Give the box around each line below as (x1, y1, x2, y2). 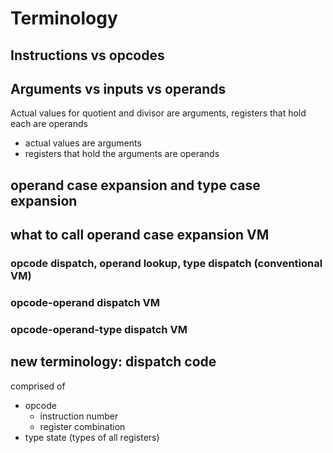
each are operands (10, 118, 88, 130)
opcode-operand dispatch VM (10, 296, 160, 310)
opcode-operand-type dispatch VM (10, 322, 188, 336)
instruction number (39, 410, 119, 422)
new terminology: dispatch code (10, 353, 217, 371)
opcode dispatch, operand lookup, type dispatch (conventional (10, 257, 323, 271)
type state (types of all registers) (24, 431, 160, 443)
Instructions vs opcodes (10, 47, 165, 64)
